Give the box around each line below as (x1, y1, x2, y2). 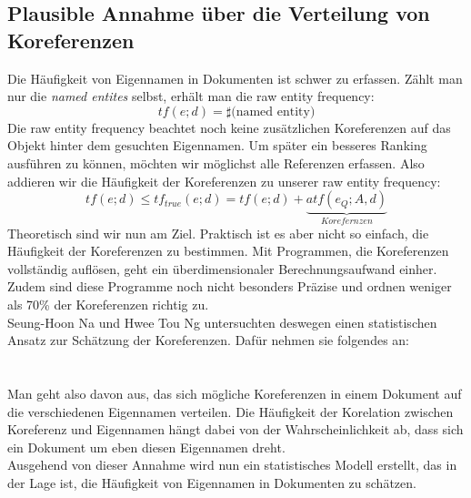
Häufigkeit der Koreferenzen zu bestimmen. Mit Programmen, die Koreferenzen (7, 241, 449, 260)
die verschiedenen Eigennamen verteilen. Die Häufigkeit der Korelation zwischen (7, 401, 454, 421)
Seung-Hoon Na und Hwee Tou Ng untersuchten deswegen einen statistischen (7, 312, 437, 331)
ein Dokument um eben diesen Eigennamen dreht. (7, 437, 286, 456)
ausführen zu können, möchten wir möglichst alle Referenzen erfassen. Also (7, 153, 425, 172)
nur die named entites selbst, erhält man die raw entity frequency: (7, 86, 375, 106)
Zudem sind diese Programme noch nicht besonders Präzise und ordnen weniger (7, 277, 452, 296)
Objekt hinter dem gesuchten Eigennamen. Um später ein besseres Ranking (7, 136, 427, 155)
